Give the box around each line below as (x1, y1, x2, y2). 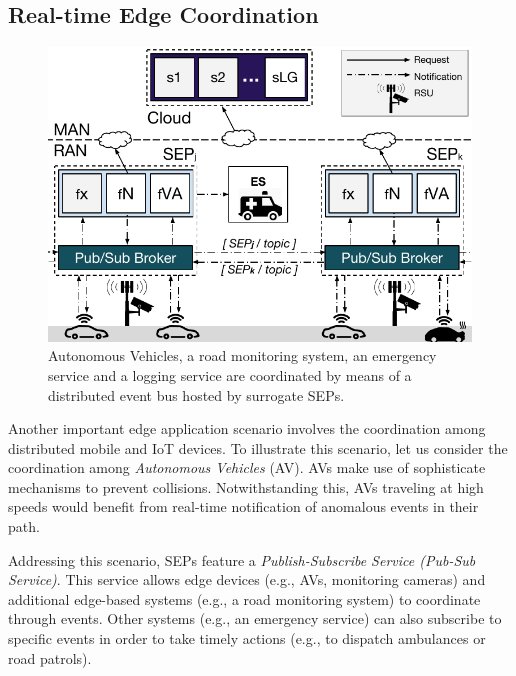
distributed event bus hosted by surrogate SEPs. (48, 384, 345, 405)
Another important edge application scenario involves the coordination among (8, 418, 486, 439)
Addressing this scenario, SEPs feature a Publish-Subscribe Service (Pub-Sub (8, 549, 476, 570)
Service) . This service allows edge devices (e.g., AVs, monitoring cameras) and (8, 569, 486, 590)
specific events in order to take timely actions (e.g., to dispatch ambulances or (8, 628, 486, 649)
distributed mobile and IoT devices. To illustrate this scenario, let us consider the (8, 437, 508, 458)
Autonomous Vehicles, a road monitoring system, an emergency (48, 345, 437, 366)
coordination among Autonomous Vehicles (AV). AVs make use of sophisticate (8, 457, 486, 478)
